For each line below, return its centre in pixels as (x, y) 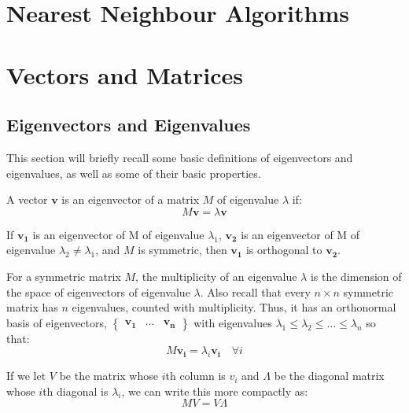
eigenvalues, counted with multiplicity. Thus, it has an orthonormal (234, 307)
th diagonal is (76, 391)
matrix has (32, 307)
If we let (26, 376)
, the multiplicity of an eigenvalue (216, 276)
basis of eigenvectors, (57, 322)
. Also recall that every (255, 291)
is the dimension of (356, 276)
